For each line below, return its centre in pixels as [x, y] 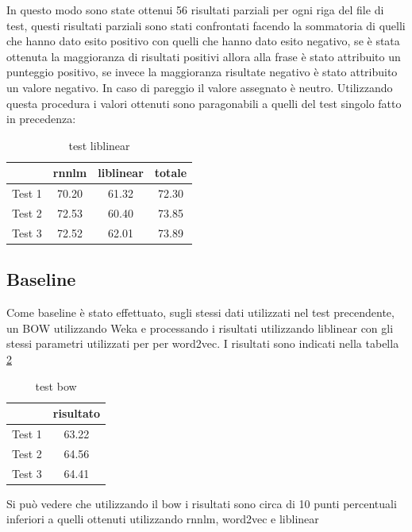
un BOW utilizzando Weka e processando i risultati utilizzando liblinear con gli [200, 328]
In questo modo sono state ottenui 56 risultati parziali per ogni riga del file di [195, 10]
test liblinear [99, 145]
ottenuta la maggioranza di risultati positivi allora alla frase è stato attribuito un [204, 56]
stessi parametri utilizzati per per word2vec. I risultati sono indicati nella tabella [203, 343]
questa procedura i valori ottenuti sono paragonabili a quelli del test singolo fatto [204, 103]
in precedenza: [41, 119]
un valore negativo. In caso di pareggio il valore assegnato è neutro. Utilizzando [200, 87]
